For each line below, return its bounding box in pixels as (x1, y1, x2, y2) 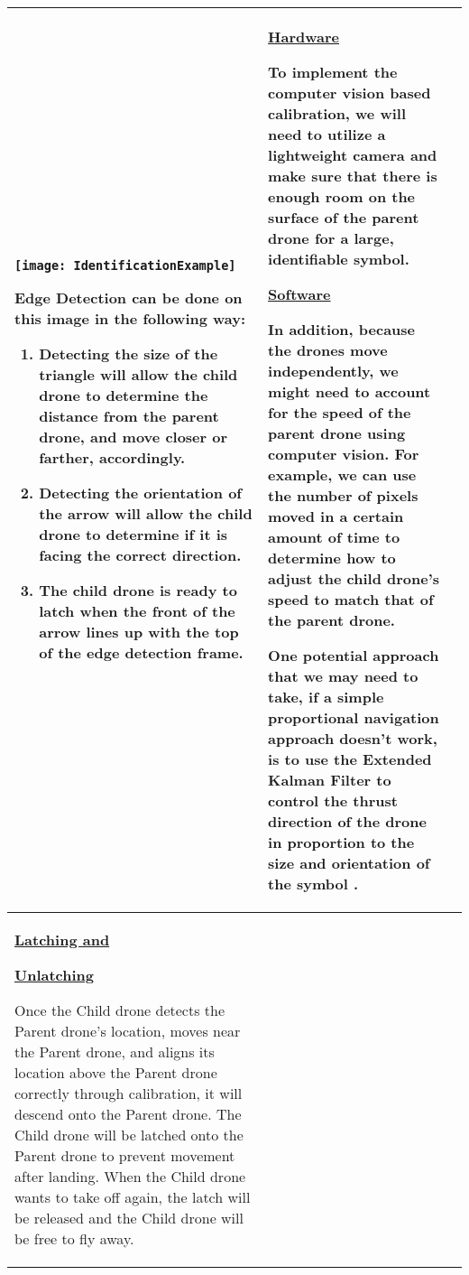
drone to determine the (39, 384, 208, 405)
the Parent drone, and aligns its (14, 1041, 215, 1062)
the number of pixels (268, 485, 418, 506)
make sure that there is (268, 165, 437, 186)
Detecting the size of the (39, 342, 218, 364)
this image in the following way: (14, 307, 246, 329)
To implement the (268, 61, 398, 82)
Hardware (268, 26, 339, 47)
